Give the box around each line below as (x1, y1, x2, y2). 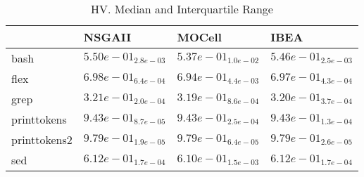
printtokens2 (11, 131, 73, 147)
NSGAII (83, 29, 132, 45)
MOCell (177, 29, 222, 45)
